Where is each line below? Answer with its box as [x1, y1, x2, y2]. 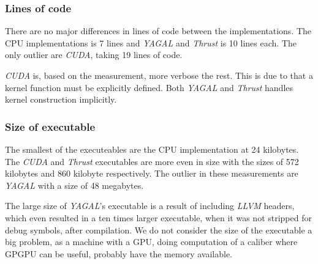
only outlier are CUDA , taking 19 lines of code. [5, 48, 183, 61]
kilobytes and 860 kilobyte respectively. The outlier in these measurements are [5, 167, 298, 180]
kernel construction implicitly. [5, 93, 117, 106]
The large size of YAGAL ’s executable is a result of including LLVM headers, [5, 199, 295, 212]
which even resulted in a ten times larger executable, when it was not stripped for [5, 211, 312, 224]
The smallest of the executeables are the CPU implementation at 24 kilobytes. [5, 143, 299, 155]
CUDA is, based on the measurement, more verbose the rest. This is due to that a [5, 69, 313, 81]
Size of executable [5, 119, 96, 134]
